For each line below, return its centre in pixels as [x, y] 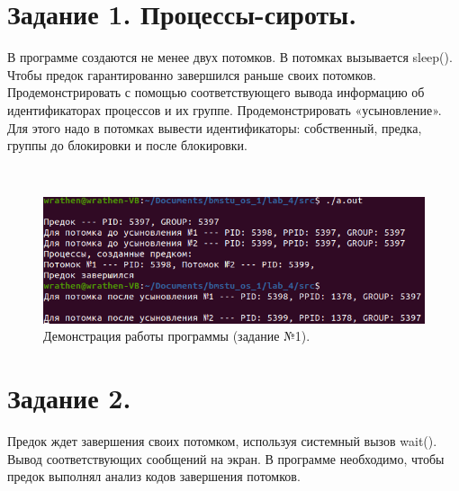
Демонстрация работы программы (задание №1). [177, 336]
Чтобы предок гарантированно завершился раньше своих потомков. [192, 74]
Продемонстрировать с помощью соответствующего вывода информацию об [216, 92]
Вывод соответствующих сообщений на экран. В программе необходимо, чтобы [226, 458]
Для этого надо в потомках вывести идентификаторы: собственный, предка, [215, 127]
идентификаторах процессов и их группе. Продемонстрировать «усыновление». [225, 109]
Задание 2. [69, 398]
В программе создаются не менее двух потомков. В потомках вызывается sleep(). [230, 57]
